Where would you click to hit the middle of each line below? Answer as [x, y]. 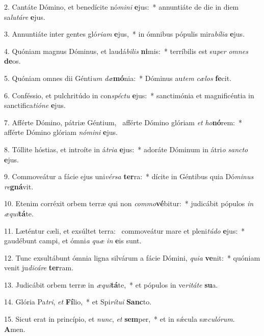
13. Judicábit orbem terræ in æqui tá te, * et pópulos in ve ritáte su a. [111, 284]
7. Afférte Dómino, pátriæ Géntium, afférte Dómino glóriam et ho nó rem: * [123, 122]
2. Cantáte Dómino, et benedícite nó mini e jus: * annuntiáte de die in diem [122, 7]
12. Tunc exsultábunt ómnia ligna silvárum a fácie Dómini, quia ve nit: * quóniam [132, 257]
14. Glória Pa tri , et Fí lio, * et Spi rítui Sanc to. [78, 302]
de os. [12, 61]
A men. [15, 329]
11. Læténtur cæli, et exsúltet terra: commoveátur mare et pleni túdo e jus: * [125, 230]
